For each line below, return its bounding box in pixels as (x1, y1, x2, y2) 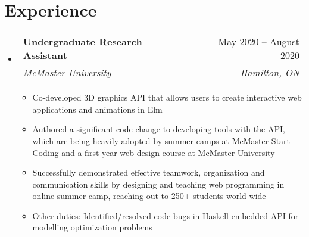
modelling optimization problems (32, 221, 152, 233)
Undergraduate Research (23, 35, 142, 49)
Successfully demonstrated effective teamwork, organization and (32, 166, 265, 179)
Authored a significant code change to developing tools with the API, (32, 123, 285, 135)
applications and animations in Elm (32, 102, 163, 115)
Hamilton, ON (240, 66, 299, 80)
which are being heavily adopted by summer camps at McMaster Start (32, 134, 291, 146)
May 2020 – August (218, 35, 299, 49)
